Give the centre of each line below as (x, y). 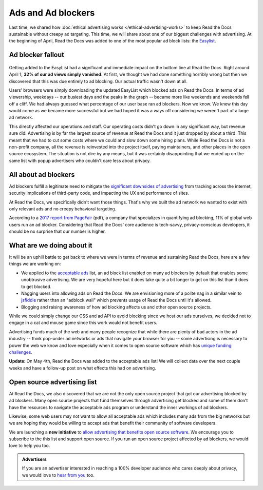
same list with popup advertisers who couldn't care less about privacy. (80, 161)
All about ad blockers (42, 174)
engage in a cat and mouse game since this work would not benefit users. (83, 323)
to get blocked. (36, 286)
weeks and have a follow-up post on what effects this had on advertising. (83, 368)
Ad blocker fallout (37, 55)
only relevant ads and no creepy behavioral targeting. (63, 209)
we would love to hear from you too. (58, 475)
